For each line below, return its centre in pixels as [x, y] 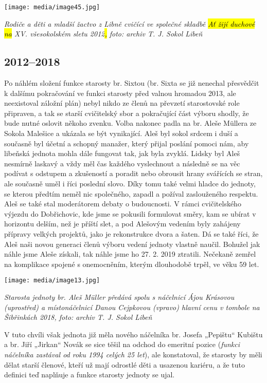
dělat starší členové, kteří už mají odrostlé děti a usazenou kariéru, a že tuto [124, 364]
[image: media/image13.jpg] [52, 281]
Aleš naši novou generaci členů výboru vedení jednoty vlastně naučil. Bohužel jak [132, 244]
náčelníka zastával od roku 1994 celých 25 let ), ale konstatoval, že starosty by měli [133, 354]
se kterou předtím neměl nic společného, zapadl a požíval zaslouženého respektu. [131, 193]
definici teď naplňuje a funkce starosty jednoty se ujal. [90, 375]
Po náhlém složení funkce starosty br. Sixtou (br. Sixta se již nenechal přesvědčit [132, 83]
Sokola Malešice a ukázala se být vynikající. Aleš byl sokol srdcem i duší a [121, 133]
